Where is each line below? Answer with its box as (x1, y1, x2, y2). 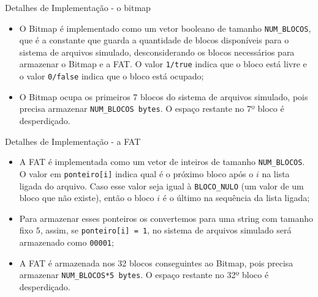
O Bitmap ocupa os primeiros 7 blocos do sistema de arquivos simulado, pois (19, 90, 308, 103)
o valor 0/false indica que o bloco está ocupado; (19, 70, 204, 82)
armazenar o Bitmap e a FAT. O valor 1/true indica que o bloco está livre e (19, 57, 307, 70)
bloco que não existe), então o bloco (19, 191, 154, 204)
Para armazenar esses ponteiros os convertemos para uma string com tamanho (19, 211, 314, 224)
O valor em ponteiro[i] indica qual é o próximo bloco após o (19, 167, 254, 180)
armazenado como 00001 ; (19, 236, 114, 248)
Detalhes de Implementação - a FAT (5, 134, 141, 147)
